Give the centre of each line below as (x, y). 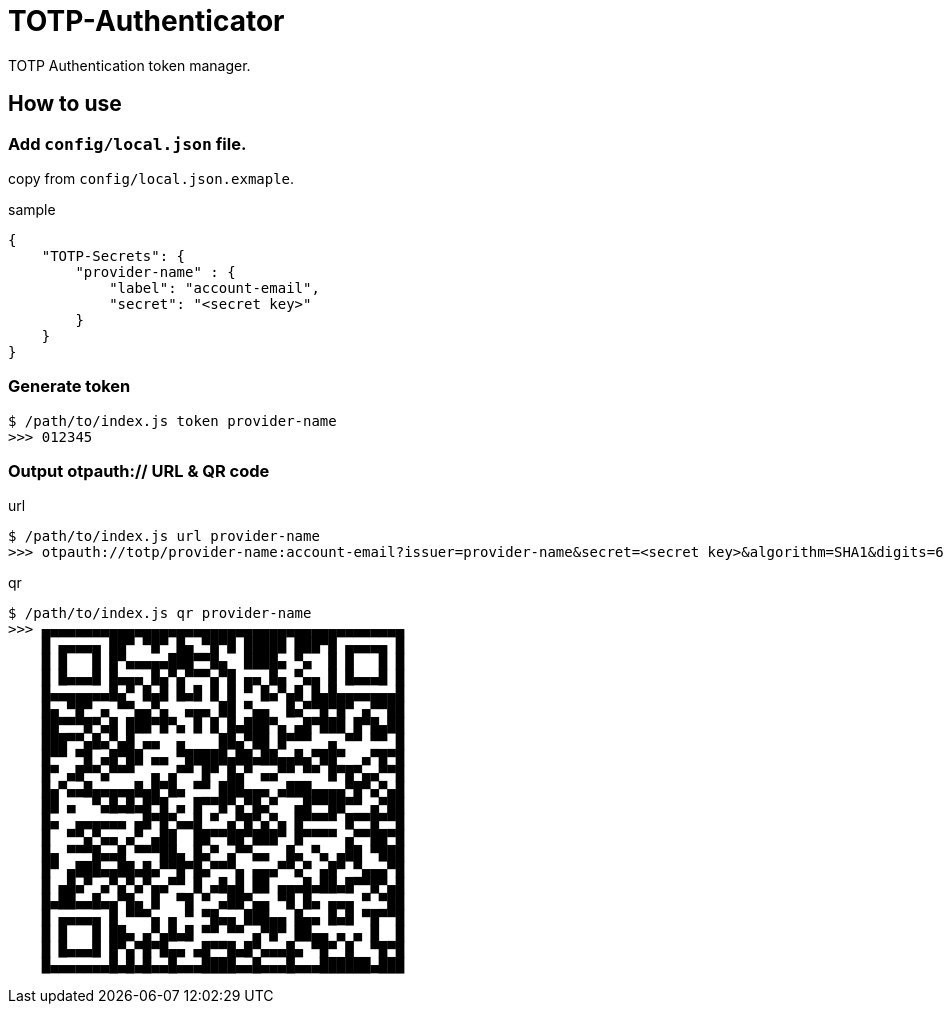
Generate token (69, 386)
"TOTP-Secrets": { (113, 255)
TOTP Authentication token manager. (129, 65)
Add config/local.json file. (127, 143)
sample (32, 209)
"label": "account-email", (214, 287)
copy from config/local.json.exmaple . (151, 178)
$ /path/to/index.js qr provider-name (160, 613)
